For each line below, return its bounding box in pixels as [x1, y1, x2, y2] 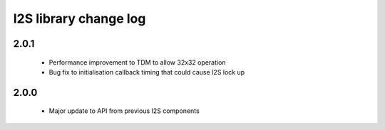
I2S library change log [13, 11, 146, 26]
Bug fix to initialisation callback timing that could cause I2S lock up [48, 67, 245, 76]
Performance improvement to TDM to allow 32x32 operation [48, 58, 226, 67]
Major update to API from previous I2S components [48, 107, 200, 115]
